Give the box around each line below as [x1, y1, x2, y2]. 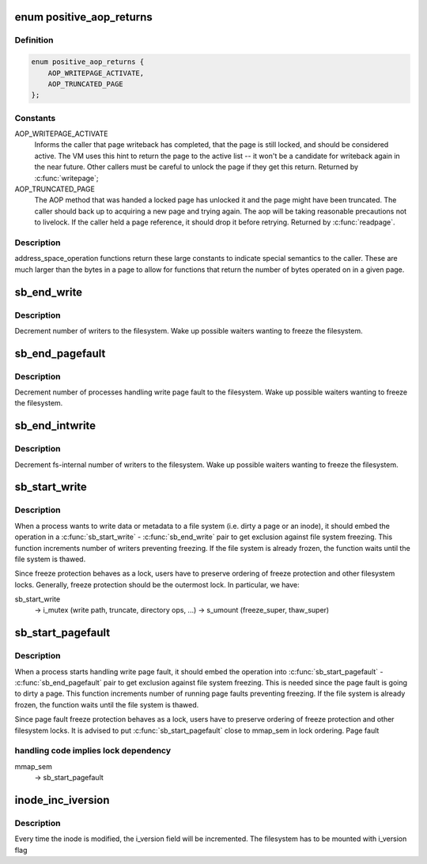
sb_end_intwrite [14, 419, 96, 432]
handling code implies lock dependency [14, 745, 172, 756]
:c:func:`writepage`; [34, 173, 99, 183]
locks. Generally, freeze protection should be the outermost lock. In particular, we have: [14, 579, 300, 589]
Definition [14, 35, 54, 46]
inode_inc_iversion [14, 793, 110, 806]
